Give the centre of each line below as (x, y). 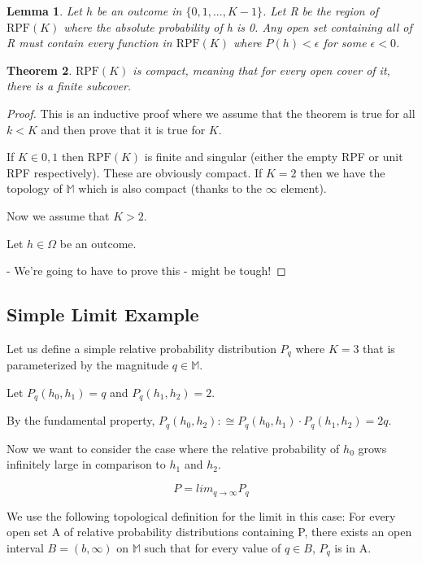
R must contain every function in (89, 43)
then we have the (343, 172)
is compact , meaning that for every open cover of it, (261, 70)
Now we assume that (58, 215)
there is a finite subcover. (69, 86)
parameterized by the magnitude (88, 365)
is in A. (353, 547)
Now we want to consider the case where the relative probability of (173, 448)
